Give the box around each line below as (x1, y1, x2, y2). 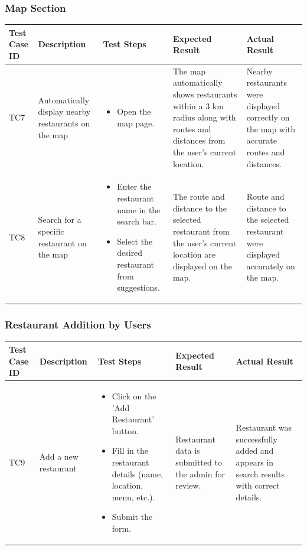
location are (172, 248, 215, 261)
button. (112, 424, 139, 437)
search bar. (117, 215, 156, 227)
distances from (172, 134, 226, 147)
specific (38, 224, 64, 237)
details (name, (112, 467, 164, 480)
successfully (236, 432, 277, 445)
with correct (236, 479, 280, 492)
